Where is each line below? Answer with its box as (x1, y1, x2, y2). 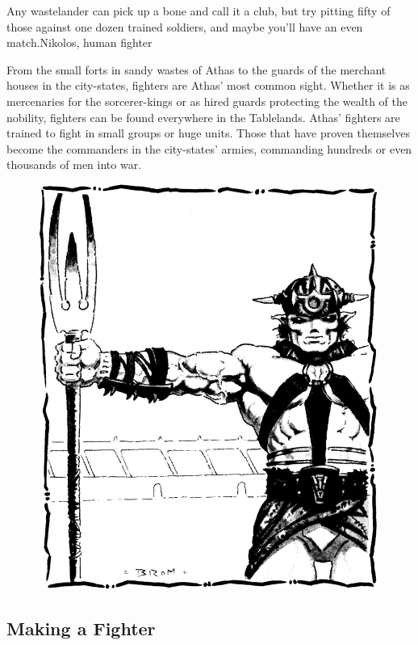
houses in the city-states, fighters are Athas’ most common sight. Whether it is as (6, 77, 410, 94)
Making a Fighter (6, 615, 156, 640)
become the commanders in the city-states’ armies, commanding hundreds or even (6, 140, 412, 157)
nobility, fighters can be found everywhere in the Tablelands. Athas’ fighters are (6, 108, 400, 125)
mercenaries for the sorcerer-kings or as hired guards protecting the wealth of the (6, 92, 408, 109)
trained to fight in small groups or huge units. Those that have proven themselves (6, 124, 410, 141)
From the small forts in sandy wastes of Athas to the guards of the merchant (6, 61, 387, 78)
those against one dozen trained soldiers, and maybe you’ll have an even (6, 18, 363, 35)
